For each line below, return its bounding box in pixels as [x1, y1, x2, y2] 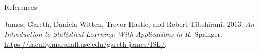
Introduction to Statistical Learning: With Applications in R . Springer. [4, 29, 222, 39]
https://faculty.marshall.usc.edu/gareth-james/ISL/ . [4, 38, 167, 49]
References [4, 2, 37, 12]
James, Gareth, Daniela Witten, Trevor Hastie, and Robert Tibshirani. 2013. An [4, 18, 254, 29]
